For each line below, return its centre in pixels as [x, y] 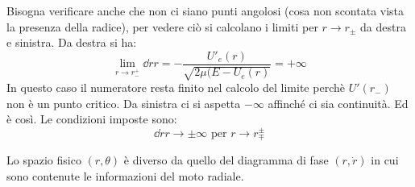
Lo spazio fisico [44, 160]
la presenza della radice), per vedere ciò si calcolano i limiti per [162, 26]
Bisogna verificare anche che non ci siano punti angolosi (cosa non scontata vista [205, 10]
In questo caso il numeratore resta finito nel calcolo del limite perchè [176, 87]
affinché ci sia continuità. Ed [338, 103]
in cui [385, 160]
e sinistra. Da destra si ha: [72, 42]
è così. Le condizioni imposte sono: [92, 119]
